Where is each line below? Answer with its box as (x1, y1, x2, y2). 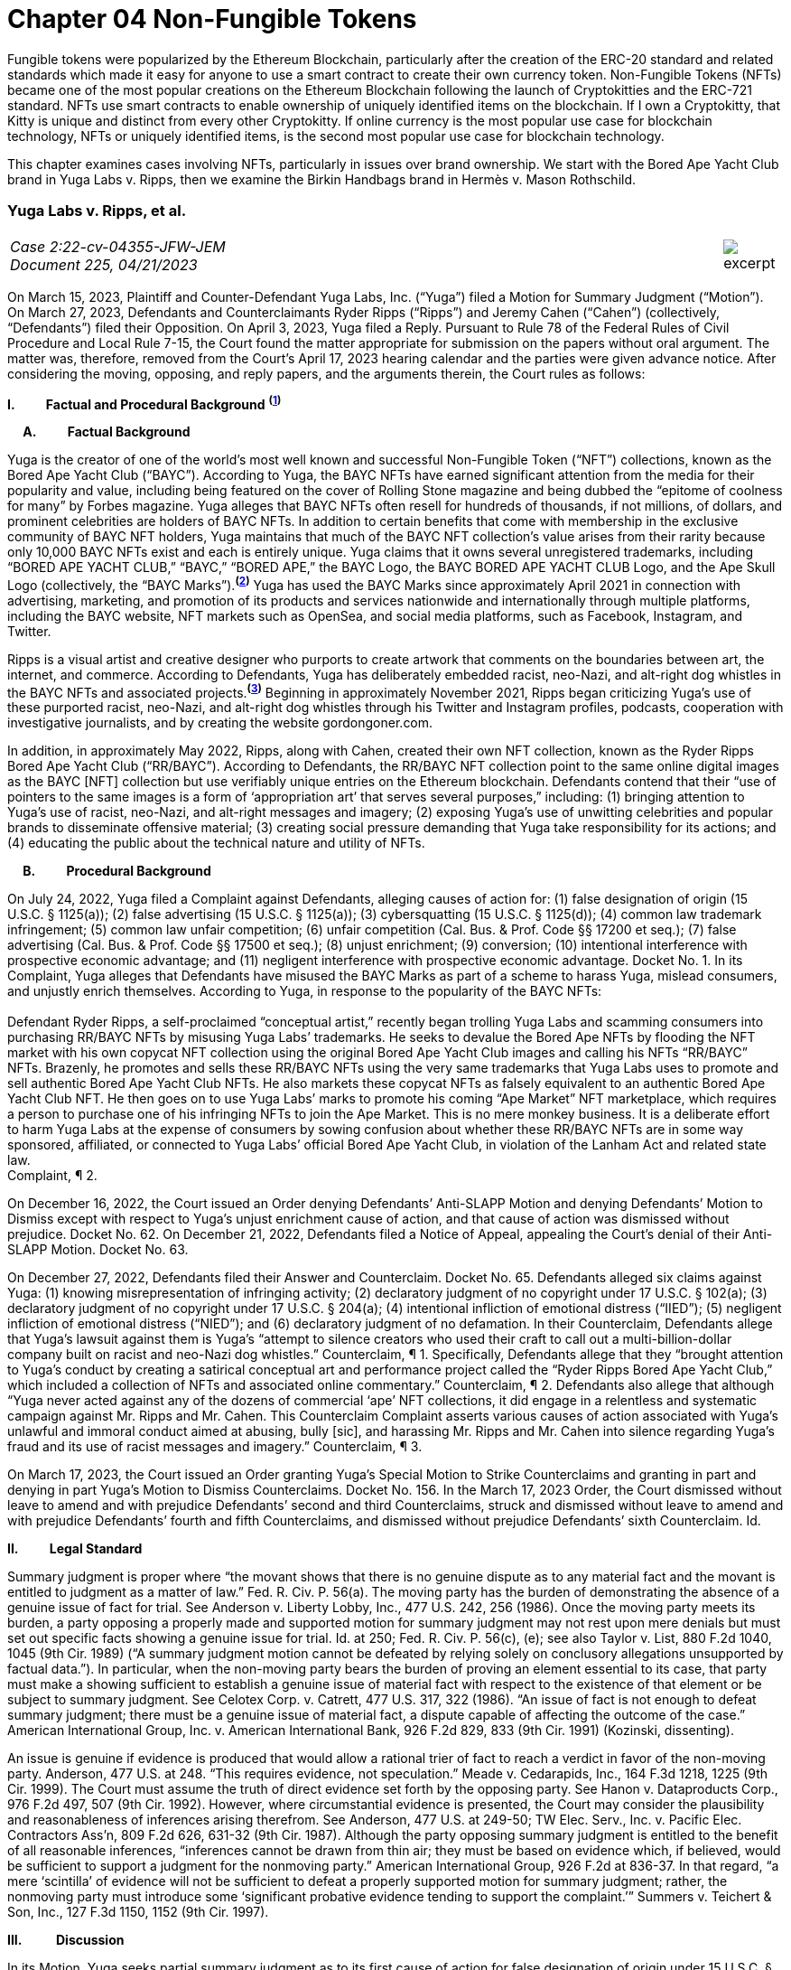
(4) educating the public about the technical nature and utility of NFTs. (7, 835, 425, 851)
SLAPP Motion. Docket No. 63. (7, 1242, 189, 1258)
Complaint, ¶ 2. (7, 1168, 98, 1184)
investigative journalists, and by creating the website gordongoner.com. (7, 715, 433, 731)
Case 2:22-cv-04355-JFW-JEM (10, 237, 226, 256)
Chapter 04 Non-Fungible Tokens (7, 4, 417, 34)
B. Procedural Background (23, 863, 211, 879)
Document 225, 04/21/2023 (10, 255, 198, 274)
